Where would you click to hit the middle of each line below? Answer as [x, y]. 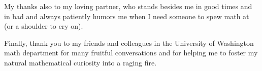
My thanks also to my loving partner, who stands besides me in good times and [128, 6]
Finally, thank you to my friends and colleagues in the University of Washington [129, 43]
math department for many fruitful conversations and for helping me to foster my [131, 53]
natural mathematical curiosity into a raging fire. [80, 62]
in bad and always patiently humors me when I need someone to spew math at [127, 16]
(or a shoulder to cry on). [44, 26]
